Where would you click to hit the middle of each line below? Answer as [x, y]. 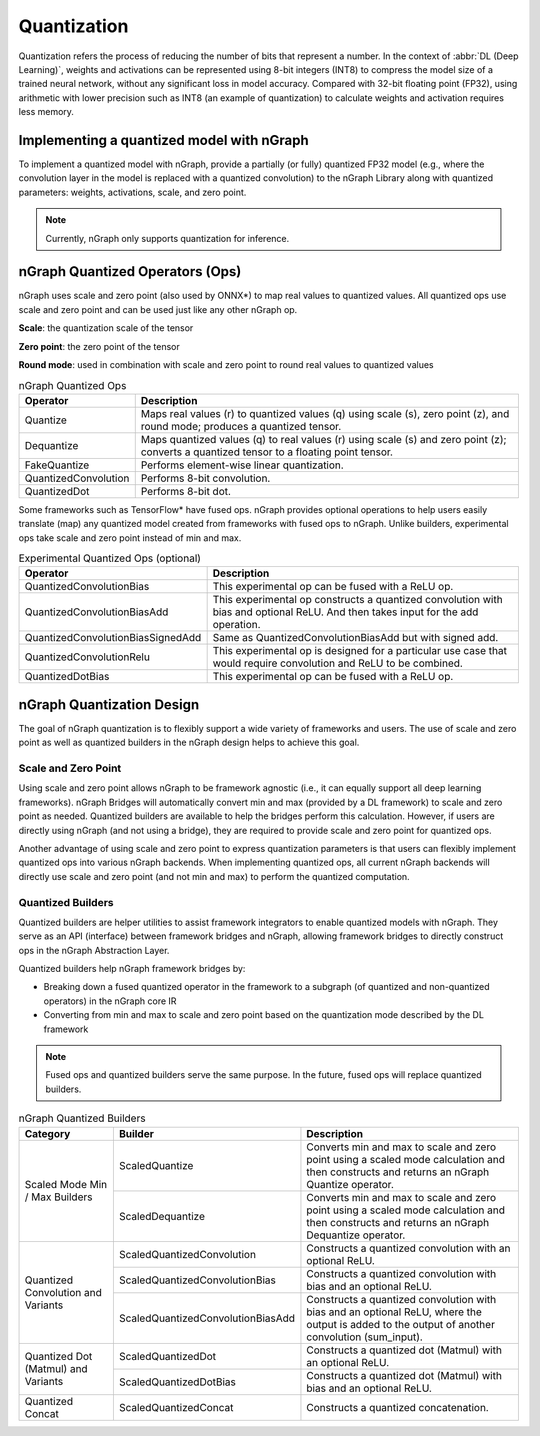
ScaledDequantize [161, 1216]
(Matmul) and [56, 1369]
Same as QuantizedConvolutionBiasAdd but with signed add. [355, 638]
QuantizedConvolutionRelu [87, 657]
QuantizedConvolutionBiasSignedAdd [113, 638]
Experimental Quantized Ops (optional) [110, 558]
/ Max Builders [58, 1197]
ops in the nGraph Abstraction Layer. [94, 950]
